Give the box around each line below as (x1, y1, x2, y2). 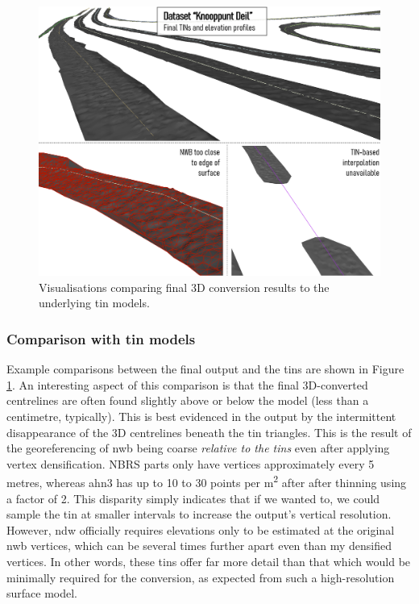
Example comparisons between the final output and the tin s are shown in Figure (6, 360, 404, 377)
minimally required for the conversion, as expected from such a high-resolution (6, 569, 395, 585)
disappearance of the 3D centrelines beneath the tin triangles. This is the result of (6, 423, 412, 440)
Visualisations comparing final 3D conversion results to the (39, 278, 330, 295)
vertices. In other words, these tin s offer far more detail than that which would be (6, 552, 411, 569)
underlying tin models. (39, 294, 150, 311)
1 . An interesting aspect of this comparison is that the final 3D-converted (6, 376, 368, 393)
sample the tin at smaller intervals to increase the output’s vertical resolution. (6, 506, 392, 523)
